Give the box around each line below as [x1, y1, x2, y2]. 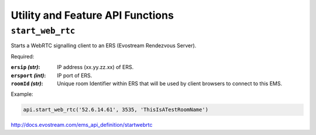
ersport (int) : [11, 72, 46, 79]
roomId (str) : [11, 79, 43, 87]
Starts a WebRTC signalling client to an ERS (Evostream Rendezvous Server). [11, 42, 197, 49]
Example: [11, 91, 33, 98]
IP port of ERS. [57, 72, 92, 79]
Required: [11, 53, 35, 60]
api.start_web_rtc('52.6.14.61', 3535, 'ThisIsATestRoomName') [23, 106, 209, 113]
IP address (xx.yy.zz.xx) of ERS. [57, 64, 134, 71]
